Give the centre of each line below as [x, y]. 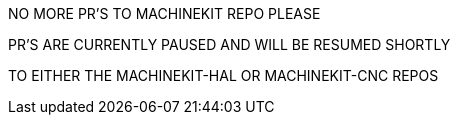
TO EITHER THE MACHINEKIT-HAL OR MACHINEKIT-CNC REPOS [223, 75]
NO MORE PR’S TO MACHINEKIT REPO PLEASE [164, 13]
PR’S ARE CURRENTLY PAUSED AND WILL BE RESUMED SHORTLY [229, 44]
